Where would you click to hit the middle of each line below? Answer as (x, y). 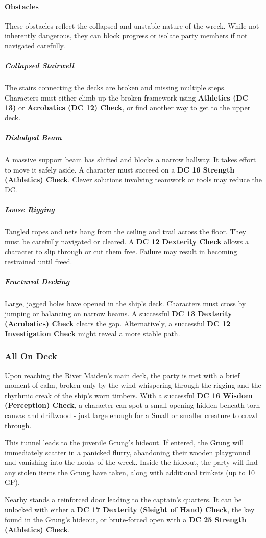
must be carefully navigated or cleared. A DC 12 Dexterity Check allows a (127, 241)
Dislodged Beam (33, 138)
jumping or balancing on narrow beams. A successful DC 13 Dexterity (118, 313)
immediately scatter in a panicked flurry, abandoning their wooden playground (128, 452)
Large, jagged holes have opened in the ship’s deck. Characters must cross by (125, 303)
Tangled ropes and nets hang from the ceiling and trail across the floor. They (126, 231)
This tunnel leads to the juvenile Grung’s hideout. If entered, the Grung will (124, 442)
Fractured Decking (37, 281)
